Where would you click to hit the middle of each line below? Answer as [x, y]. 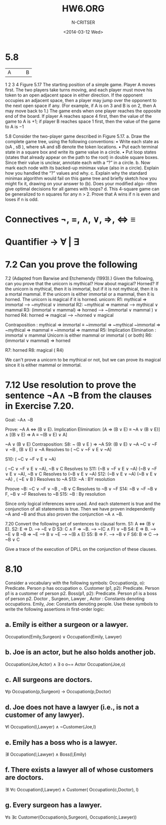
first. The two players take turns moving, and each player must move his [79, 90]
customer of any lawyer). [45, 715]
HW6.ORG [83, 9]
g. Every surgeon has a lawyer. [54, 805]
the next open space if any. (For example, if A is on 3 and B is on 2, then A [81, 105]
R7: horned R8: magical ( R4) [34, 350]
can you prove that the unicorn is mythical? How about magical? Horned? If [82, 284]
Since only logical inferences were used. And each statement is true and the [83, 504]
